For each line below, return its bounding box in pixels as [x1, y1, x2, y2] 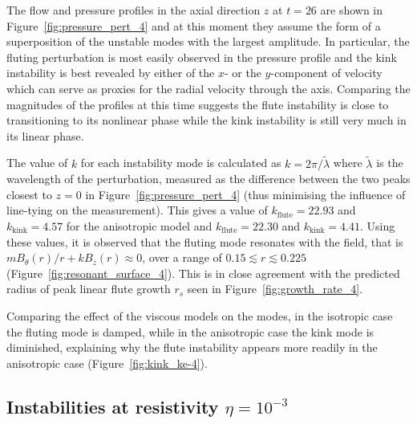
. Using [359, 217, 395, 234]
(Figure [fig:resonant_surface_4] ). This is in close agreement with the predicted [6, 264, 400, 281]
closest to [6, 185, 52, 202]
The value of [6, 154, 68, 171]
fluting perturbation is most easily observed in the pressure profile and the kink [6, 48, 397, 65]
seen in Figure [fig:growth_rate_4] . [187, 280, 363, 297]
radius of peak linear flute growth [6, 280, 171, 297]
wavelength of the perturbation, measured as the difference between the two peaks [6, 170, 411, 187]
